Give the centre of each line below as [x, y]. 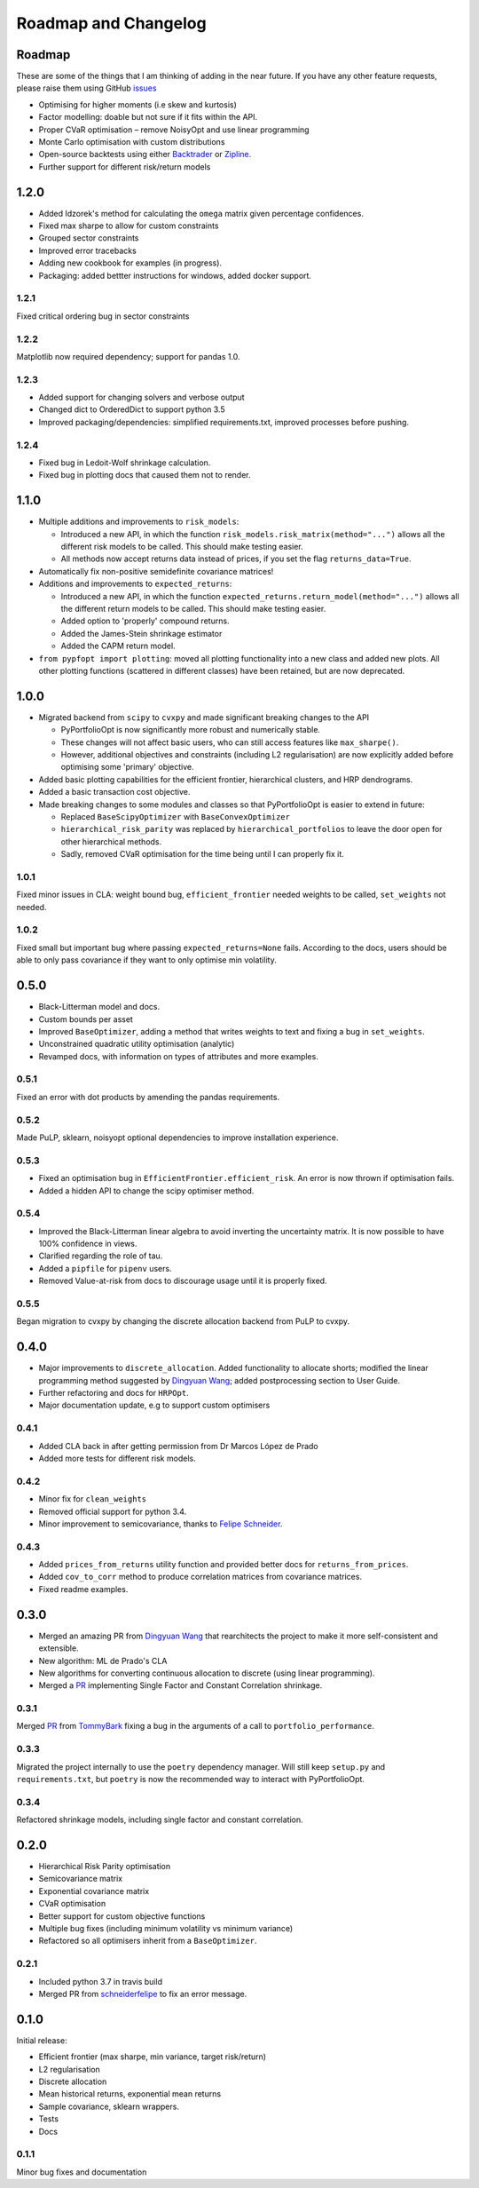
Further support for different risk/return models [125, 166]
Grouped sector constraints [89, 238]
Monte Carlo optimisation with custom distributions [132, 142]
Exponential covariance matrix [94, 1891]
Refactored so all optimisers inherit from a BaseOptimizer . [148, 1941]
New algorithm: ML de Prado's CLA [103, 1661]
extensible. [59, 1648]
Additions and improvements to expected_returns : [135, 584]
